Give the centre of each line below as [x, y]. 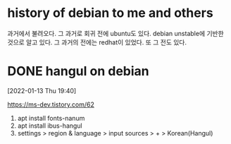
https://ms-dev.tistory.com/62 [51, 104]
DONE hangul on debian [78, 71]
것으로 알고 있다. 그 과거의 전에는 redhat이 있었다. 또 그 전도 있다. [97, 42]
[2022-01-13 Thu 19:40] [42, 90]
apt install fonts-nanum [51, 118]
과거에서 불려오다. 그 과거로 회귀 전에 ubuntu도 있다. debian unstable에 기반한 [115, 33]
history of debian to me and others [110, 13]
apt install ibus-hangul [50, 126]
